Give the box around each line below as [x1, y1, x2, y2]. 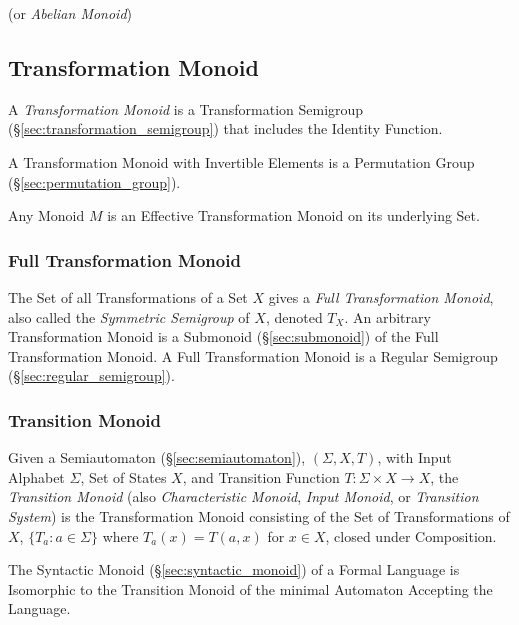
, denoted [265, 306, 323, 327]
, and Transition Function [182, 466, 340, 487]
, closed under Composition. [325, 525, 497, 546]
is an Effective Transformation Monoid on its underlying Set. [107, 205, 480, 226]
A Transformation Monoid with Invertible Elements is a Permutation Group [8, 151, 475, 172]
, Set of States [80, 466, 167, 487]
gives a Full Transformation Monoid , [268, 286, 494, 307]
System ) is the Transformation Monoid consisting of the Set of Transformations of [8, 505, 510, 526]
